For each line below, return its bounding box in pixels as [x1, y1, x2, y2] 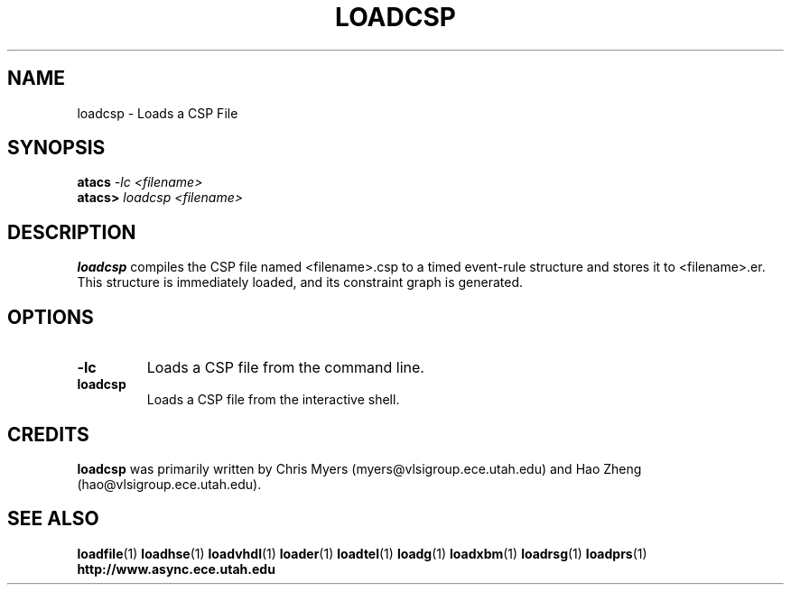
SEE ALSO [7, 507, 99, 531]
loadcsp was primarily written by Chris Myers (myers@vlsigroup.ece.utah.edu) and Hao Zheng [77, 460, 642, 476]
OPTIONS [7, 305, 94, 328]
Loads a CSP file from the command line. [146, 358, 424, 377]
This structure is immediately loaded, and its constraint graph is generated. [77, 274, 523, 291]
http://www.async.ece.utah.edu [77, 560, 275, 577]
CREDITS [7, 422, 89, 446]
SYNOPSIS [7, 136, 106, 160]
